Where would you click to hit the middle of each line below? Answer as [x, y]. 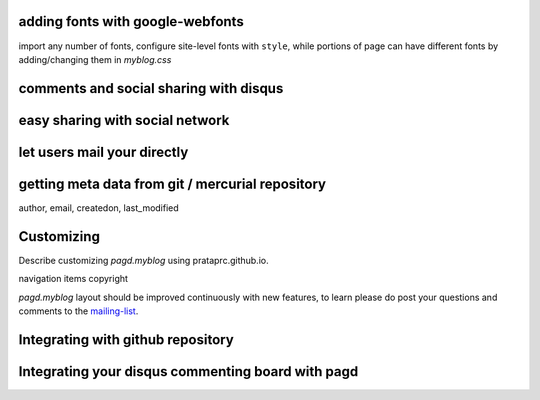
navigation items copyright [73, 279]
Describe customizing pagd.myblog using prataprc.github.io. [143, 260]
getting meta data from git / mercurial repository [172, 183]
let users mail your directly [103, 151]
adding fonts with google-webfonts [131, 21]
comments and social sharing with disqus [151, 88]
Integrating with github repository [126, 339]
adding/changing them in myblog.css [95, 59]
